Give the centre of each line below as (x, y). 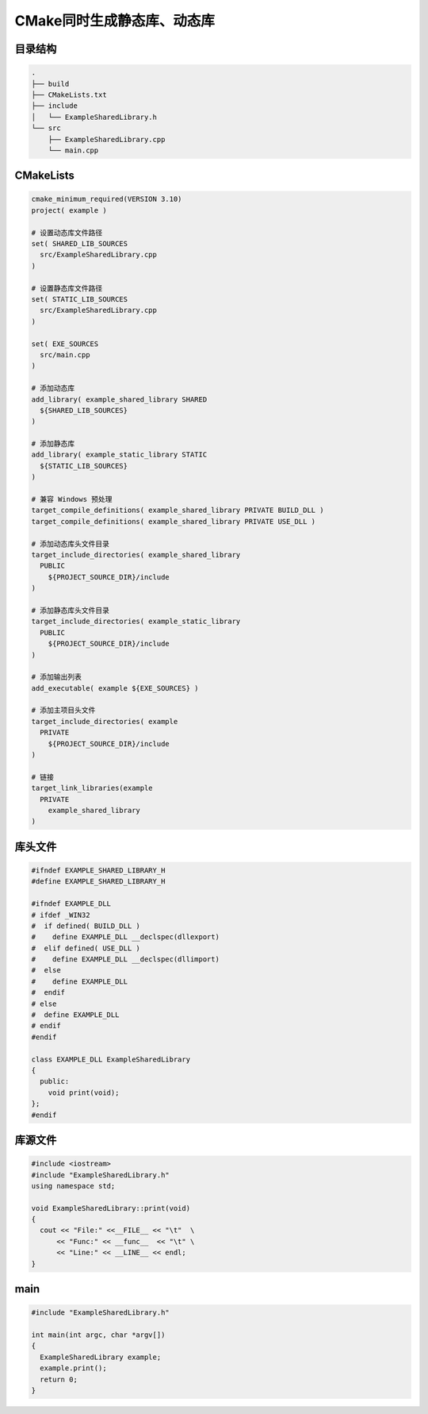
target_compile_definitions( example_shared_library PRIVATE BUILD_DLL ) (178, 511)
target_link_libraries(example (92, 788)
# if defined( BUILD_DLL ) (86, 926)
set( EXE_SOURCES (65, 344)
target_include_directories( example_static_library (136, 622)
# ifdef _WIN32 (61, 915)
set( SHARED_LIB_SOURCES (80, 244)
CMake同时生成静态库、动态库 (115, 21)
